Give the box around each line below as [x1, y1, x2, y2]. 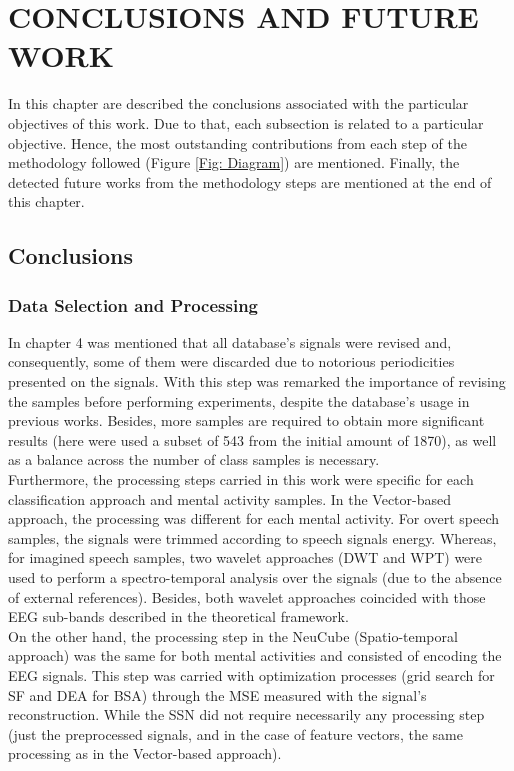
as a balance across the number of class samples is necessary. [8, 449, 380, 470]
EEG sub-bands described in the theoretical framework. [8, 606, 349, 627]
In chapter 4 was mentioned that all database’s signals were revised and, [8, 331, 452, 352]
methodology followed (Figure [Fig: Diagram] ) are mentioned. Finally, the [8, 152, 460, 173]
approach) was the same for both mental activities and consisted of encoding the [8, 645, 502, 666]
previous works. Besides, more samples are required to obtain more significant [8, 410, 485, 431]
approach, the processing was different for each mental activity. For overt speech [8, 508, 500, 529]
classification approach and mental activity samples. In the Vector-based [8, 488, 452, 509]
